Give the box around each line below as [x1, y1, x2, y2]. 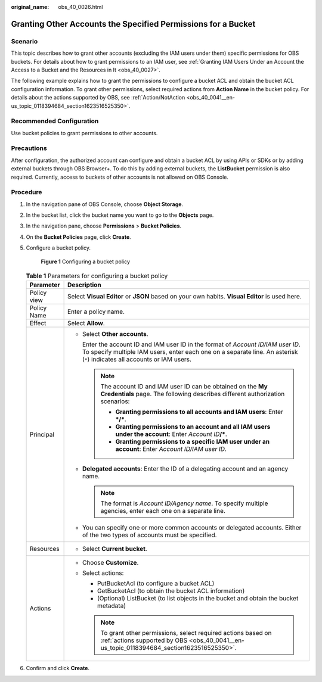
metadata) [97, 602, 126, 610]
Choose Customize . [82, 559, 139, 567]
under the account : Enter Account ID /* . [115, 430, 227, 438]
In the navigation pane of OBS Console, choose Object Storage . [26, 200, 184, 208]
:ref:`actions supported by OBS [100, 636, 188, 644]
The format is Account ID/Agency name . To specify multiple [100, 499, 268, 507]
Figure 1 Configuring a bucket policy [41, 258, 131, 265]
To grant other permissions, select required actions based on [100, 629, 272, 637]
